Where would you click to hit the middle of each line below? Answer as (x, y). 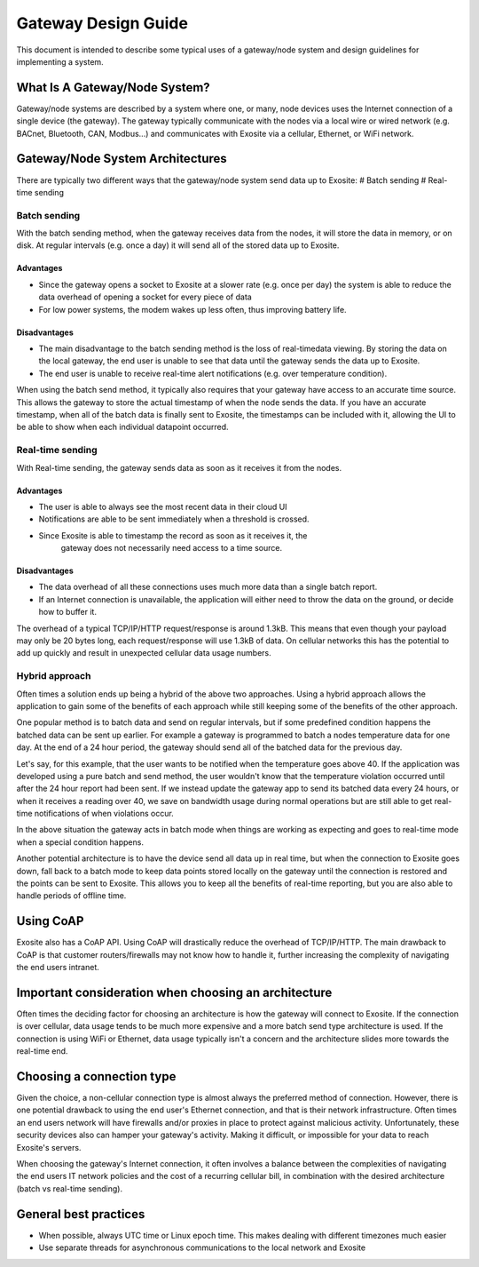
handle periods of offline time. (71, 896)
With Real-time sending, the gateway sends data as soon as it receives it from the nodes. (179, 467)
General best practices (81, 1214)
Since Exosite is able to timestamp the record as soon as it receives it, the (173, 535)
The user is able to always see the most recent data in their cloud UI (163, 506)
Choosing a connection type (96, 1076)
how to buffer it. (68, 612)
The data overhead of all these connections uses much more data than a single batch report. (208, 587)
